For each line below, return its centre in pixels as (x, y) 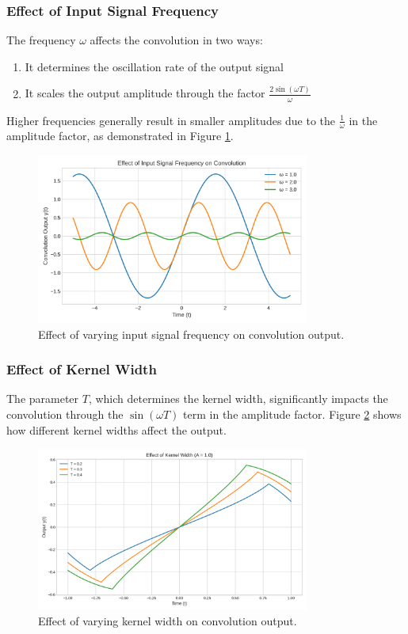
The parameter (43, 399)
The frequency (41, 40)
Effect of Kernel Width (82, 369)
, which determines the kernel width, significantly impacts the (238, 399)
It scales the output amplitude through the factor (145, 93)
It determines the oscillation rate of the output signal (154, 66)
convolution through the (65, 414)
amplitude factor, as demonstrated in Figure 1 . (120, 136)
